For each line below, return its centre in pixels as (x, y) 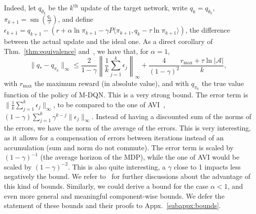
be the (58, 7)
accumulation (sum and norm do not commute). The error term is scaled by (119, 147)
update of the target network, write (134, 7)
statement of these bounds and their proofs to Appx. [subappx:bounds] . (112, 205)
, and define (76, 19)
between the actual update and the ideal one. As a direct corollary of (108, 41)
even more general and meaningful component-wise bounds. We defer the (114, 195)
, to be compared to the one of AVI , (109, 104)
